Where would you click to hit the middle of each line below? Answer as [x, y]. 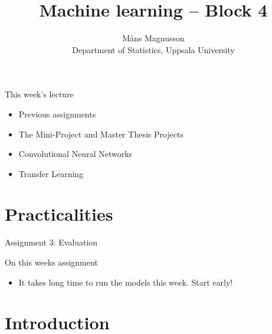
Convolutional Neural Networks [76, 154]
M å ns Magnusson [153, 38]
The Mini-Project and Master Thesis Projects [101, 134]
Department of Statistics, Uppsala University [153, 49]
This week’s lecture [39, 94]
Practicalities [59, 214]
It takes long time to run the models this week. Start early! [126, 282]
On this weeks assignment [51, 262]
